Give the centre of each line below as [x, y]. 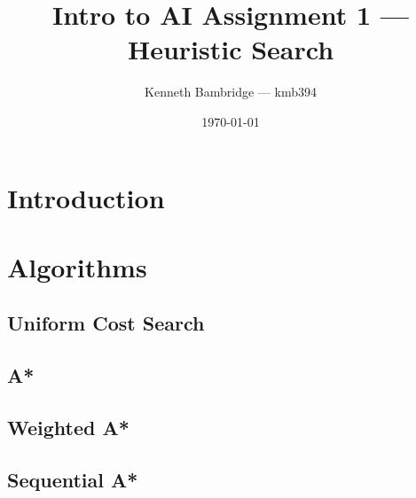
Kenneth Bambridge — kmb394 [231, 92]
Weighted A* [68, 428]
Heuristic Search [231, 49]
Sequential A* [73, 479]
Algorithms [77, 266]
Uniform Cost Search [106, 323]
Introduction [86, 197]
